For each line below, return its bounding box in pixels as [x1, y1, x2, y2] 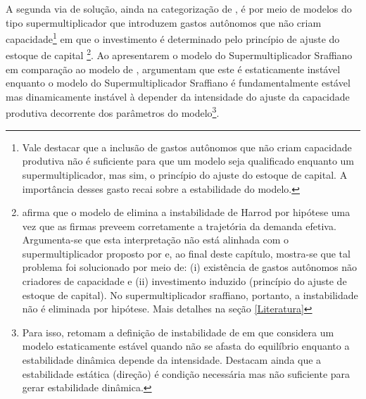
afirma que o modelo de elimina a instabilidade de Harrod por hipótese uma [22, 205, 351, 220]
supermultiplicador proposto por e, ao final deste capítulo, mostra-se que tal [22, 246, 351, 260]
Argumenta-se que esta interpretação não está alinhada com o [22, 232, 289, 247]
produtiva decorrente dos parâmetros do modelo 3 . [6, 103, 220, 120]
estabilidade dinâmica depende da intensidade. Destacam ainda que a [22, 353, 322, 367]
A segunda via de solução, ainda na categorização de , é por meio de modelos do [6, 1, 352, 15]
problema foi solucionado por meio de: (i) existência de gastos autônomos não [22, 260, 358, 274]
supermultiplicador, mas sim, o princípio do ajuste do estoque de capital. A [22, 167, 348, 182]
